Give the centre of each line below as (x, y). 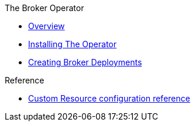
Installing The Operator (72, 44)
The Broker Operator (45, 8)
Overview (47, 26)
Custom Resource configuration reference (109, 98)
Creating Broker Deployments (85, 62)
